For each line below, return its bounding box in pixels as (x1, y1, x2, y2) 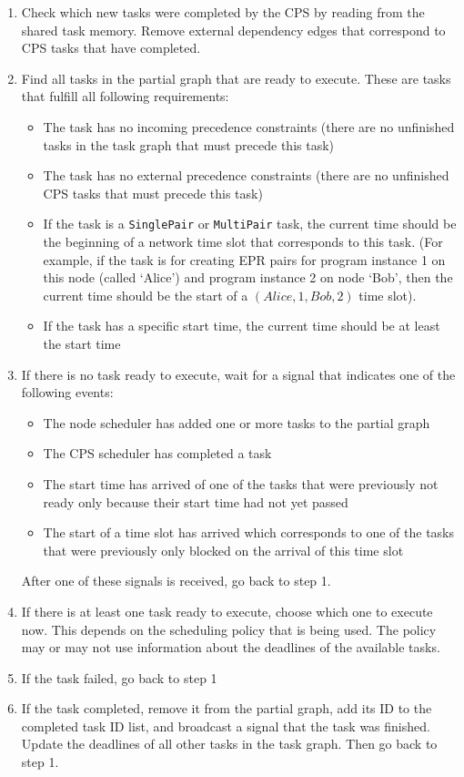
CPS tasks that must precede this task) (43, 183, 263, 202)
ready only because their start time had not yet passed (43, 492, 348, 511)
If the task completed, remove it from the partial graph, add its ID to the (21, 699, 432, 718)
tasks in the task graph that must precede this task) (43, 135, 335, 154)
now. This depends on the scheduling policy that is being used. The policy (21, 619, 437, 639)
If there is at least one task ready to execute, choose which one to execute (21, 601, 433, 620)
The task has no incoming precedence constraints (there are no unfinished (43, 117, 455, 136)
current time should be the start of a (43, 285, 248, 304)
